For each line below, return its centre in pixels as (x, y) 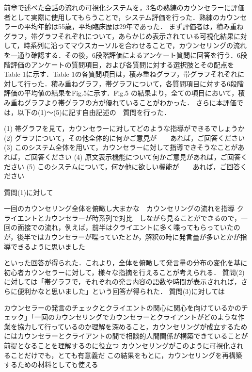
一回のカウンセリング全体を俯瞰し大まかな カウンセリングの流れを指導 (119, 208)
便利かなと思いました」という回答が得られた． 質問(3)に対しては (121, 291)
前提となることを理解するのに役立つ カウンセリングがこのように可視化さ (120, 345)
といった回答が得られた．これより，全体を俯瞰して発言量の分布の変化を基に (126, 263)
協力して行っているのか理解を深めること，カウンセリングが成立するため (132, 326)
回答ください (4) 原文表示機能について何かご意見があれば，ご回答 (136, 156)
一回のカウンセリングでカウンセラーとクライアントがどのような (136, 317)
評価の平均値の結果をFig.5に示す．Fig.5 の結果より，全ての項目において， (121, 93)
